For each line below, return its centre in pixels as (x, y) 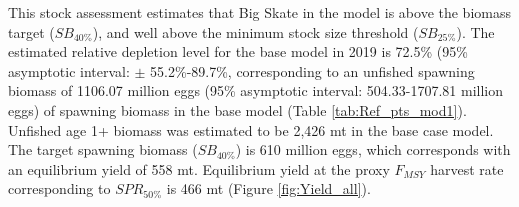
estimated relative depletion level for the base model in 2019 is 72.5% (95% (238, 51)
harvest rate (467, 168)
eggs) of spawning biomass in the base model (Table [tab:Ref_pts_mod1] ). (237, 109)
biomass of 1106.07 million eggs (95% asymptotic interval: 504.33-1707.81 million (255, 90)
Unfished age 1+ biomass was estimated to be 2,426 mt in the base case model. (251, 129)
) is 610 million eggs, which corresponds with (373, 149)
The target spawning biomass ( (103, 149)
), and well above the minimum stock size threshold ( (255, 31)
